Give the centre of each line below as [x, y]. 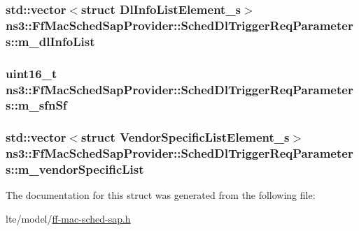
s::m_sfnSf [36, 105]
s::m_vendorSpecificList [75, 169]
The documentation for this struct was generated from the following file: [161, 195]
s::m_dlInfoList [50, 41]
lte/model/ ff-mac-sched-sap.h [68, 219]
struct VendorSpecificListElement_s [185, 137]
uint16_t [31, 73]
